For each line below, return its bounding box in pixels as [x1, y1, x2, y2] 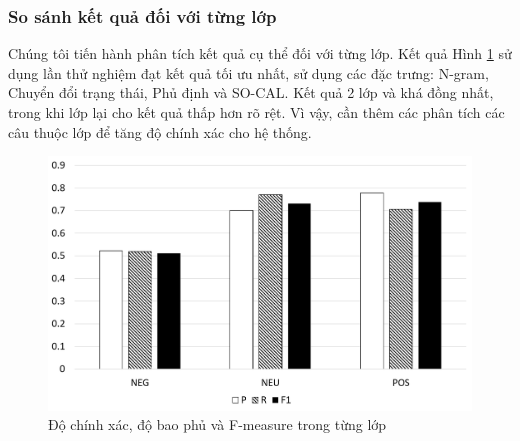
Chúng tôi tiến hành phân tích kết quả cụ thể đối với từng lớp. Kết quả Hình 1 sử [8, 43, 512, 64]
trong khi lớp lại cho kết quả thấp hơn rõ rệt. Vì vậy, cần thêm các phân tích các [8, 102, 505, 122]
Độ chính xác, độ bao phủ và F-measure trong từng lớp [48, 414, 387, 435]
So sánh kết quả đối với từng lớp [8, 3, 277, 28]
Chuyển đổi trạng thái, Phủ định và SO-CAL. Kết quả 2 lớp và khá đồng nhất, [8, 82, 494, 103]
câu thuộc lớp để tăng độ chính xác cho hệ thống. [8, 121, 312, 142]
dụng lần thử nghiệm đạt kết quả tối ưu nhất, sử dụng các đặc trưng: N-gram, [8, 62, 489, 83]
